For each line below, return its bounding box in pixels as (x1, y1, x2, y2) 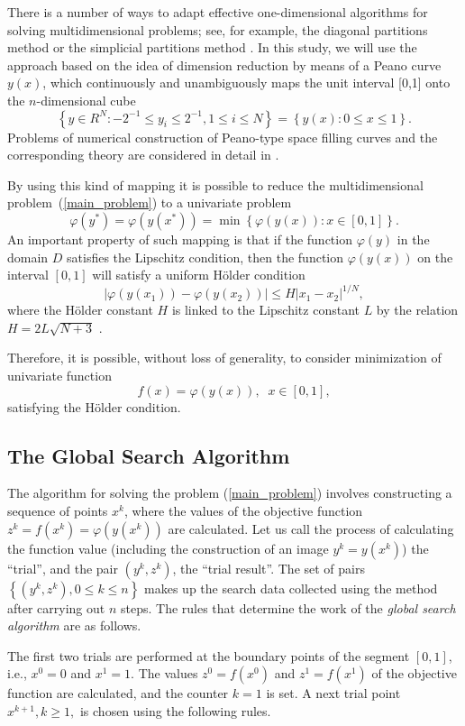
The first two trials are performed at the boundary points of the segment (7, 646, 410, 665)
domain (7, 247, 49, 266)
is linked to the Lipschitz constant (171, 300, 360, 319)
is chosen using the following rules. (79, 701, 271, 720)
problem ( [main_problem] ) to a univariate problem (7, 193, 292, 212)
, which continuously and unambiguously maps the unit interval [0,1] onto (42, 73, 451, 92)
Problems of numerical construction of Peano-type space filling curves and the (7, 127, 438, 146)
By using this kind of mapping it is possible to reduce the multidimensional (7, 175, 424, 194)
